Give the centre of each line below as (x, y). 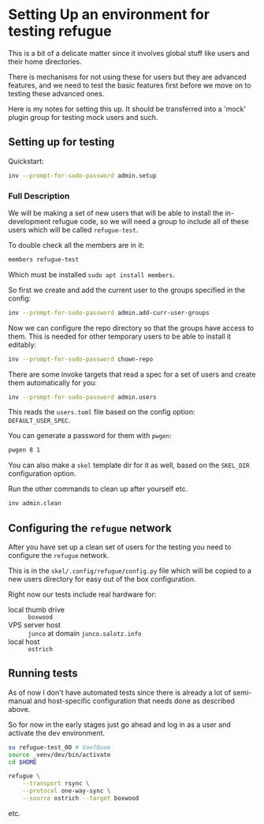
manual (20, 701)
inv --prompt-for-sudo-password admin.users (82, 397)
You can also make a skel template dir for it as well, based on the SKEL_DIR (129, 465)
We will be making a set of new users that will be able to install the (116, 213)
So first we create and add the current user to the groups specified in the (127, 290)
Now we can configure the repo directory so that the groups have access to (131, 328)
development (30, 221)
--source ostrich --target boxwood (81, 799)
